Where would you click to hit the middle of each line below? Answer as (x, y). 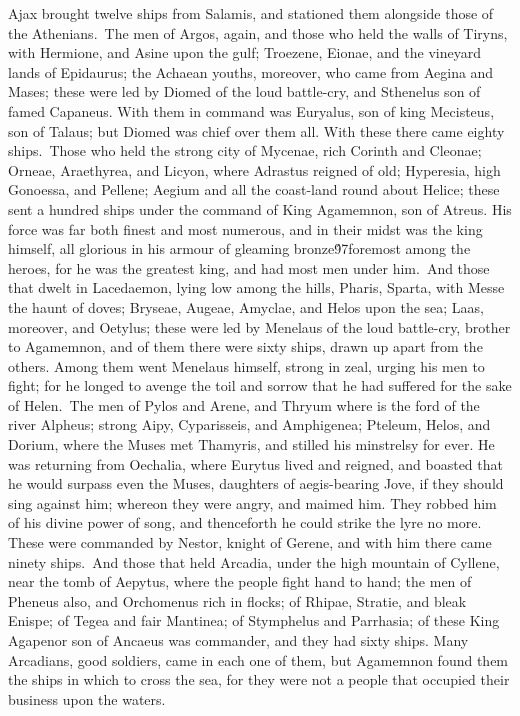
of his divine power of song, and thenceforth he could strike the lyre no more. (245, 522)
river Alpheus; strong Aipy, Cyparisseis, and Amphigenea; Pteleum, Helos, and (249, 424)
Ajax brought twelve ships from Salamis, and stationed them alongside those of (251, 13)
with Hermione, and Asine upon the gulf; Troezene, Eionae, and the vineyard (244, 52)
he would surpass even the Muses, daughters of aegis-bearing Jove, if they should (256, 483)
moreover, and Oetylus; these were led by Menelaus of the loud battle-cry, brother (259, 326)
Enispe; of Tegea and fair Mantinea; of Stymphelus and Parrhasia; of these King (254, 620)
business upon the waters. (87, 698)
